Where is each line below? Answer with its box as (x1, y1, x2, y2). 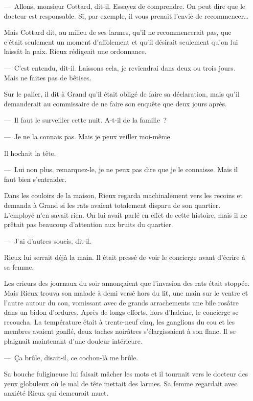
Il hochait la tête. (4, 148, 56, 158)
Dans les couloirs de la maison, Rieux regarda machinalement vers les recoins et (4, 190, 243, 200)
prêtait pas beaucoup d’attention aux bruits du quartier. (4, 219, 173, 229)
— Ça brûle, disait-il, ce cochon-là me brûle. (4, 352, 138, 362)
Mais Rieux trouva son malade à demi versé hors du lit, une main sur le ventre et (4, 288, 248, 298)
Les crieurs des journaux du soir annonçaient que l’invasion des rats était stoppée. (4, 278, 250, 288)
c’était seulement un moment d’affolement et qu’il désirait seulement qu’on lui (4, 36, 238, 47)
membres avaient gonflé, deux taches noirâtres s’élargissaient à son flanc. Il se (4, 326, 236, 336)
